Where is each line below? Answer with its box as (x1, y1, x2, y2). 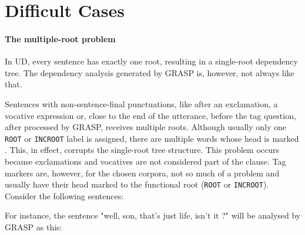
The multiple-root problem (5, 32, 116, 45)
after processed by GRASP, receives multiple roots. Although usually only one (5, 121, 286, 133)
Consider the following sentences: (5, 189, 124, 202)
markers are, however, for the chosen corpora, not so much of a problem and (5, 166, 280, 179)
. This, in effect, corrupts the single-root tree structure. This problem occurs (5, 144, 280, 156)
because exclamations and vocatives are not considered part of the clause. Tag (5, 155, 286, 167)
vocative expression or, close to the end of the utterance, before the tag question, (5, 109, 296, 121)
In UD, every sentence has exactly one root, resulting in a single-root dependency (5, 55, 298, 67)
